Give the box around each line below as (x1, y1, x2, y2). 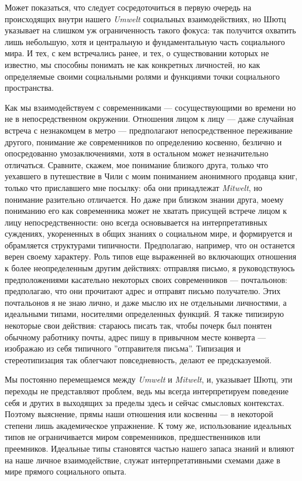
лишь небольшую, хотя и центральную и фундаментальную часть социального (5, 35, 285, 47)
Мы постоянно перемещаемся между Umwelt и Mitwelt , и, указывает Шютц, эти (5, 373, 293, 386)
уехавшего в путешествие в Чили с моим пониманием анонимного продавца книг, (5, 170, 298, 182)
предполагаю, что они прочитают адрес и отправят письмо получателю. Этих (5, 285, 281, 297)
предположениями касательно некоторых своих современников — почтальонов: (5, 273, 287, 285)
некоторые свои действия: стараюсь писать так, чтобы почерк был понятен (5, 319, 272, 332)
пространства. (5, 81, 54, 94)
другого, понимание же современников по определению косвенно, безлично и (5, 135, 282, 148)
